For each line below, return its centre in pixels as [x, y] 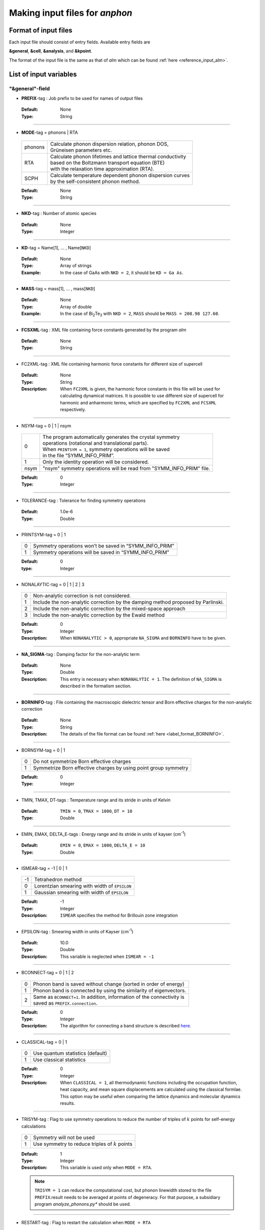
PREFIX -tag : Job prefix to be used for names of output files [82, 98]
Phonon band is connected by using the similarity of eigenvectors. [110, 990]
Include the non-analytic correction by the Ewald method [99, 615]
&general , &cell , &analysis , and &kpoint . [51, 51]
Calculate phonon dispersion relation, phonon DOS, [109, 144]
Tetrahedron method [58, 880]
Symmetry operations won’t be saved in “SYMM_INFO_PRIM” [104, 546]
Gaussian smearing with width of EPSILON [81, 892]
